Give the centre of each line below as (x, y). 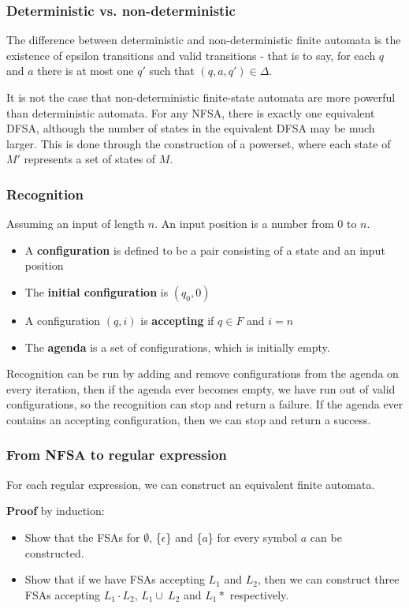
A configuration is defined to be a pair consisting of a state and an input (205, 250)
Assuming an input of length (76, 224)
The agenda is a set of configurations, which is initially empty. (177, 347)
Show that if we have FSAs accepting (115, 579)
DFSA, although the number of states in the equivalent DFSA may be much (191, 128)
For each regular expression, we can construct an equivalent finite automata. (191, 484)
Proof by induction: (56, 511)
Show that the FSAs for (82, 537)
